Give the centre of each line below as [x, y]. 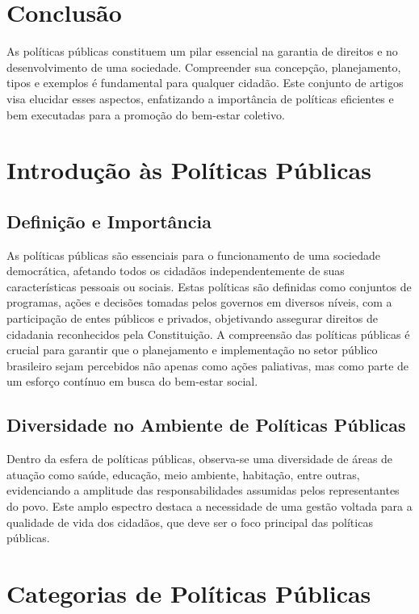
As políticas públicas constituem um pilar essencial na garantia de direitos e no [202, 51]
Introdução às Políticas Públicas [189, 170]
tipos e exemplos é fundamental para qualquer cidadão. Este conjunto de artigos [205, 83]
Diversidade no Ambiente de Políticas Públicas [206, 425]
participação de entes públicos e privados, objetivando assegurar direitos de [192, 318]
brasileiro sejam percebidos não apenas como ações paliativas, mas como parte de [208, 365]
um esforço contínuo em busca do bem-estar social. [132, 381]
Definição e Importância [109, 221]
